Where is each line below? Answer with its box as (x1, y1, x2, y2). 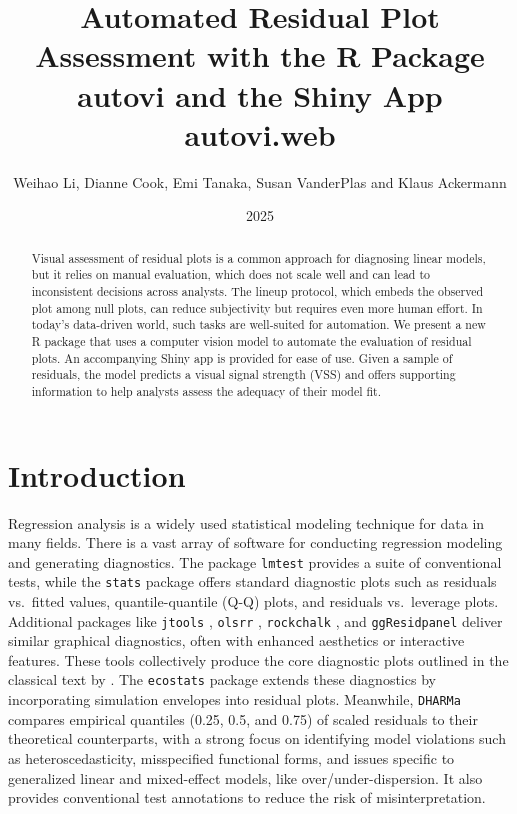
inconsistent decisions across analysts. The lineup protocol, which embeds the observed (31, 282, 484, 299)
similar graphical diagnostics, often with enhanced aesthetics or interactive (8, 630, 465, 651)
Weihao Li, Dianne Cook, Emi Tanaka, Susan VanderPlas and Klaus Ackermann (13, 171, 507, 192)
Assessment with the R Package (35, 35, 485, 76)
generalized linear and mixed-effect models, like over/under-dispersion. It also (8, 767, 483, 788)
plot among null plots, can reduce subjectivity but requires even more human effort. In (31, 299, 483, 316)
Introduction (8, 454, 186, 495)
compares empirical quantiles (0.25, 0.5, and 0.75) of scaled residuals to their (8, 708, 478, 729)
